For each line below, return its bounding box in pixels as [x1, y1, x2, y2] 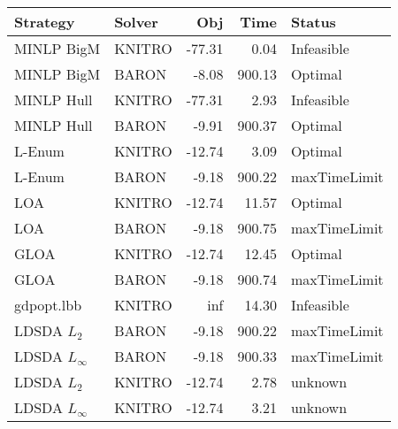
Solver [114, 11, 158, 32]
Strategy [14, 11, 75, 32]
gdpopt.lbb [14, 295, 82, 315]
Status [290, 11, 336, 32]
